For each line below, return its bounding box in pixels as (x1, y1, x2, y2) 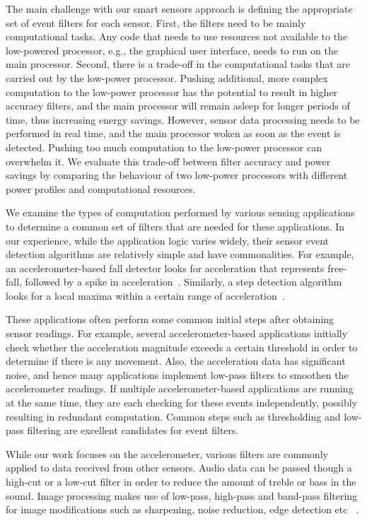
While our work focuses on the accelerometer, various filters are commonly (6, 446, 328, 461)
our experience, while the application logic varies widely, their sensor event (6, 233, 329, 247)
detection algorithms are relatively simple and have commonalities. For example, (6, 247, 354, 262)
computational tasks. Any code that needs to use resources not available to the (6, 29, 348, 44)
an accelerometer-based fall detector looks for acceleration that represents (6, 260, 325, 275)
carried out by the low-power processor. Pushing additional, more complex (6, 70, 328, 85)
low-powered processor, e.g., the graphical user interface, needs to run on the (6, 42, 338, 57)
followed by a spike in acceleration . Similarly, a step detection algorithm (25, 274, 342, 289)
